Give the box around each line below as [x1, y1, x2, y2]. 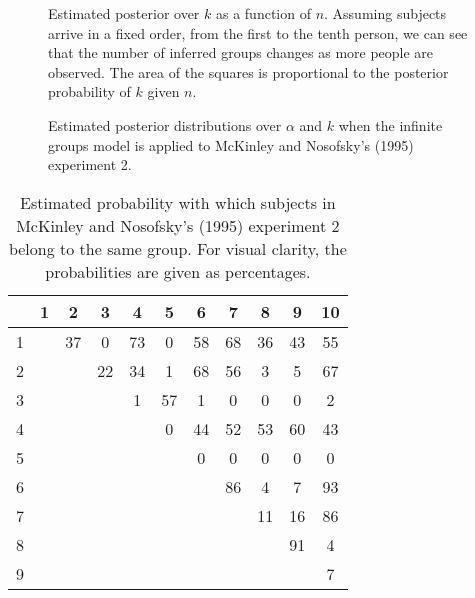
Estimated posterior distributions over [48, 114, 282, 135]
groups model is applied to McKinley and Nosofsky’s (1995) [48, 134, 414, 155]
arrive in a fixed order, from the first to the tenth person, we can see [48, 22, 468, 43]
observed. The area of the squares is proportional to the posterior [48, 61, 449, 82]
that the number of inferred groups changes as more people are [48, 42, 434, 63]
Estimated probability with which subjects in [20, 190, 336, 214]
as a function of [215, 3, 311, 23]
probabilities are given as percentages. [45, 259, 311, 283]
